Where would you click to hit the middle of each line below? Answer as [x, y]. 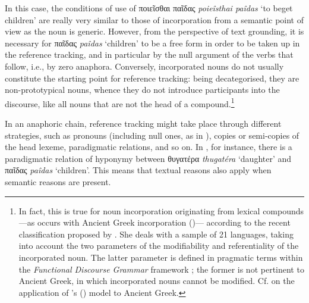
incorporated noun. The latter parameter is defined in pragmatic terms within [161, 257]
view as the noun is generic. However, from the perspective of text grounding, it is [154, 31]
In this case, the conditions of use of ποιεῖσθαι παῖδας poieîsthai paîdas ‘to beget [149, 8]
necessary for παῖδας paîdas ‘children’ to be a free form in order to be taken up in [152, 43]
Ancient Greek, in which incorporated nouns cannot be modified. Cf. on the [157, 281]
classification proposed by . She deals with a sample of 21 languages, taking [156, 234]
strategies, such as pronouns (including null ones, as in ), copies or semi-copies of [152, 135]
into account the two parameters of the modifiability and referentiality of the [159, 246]
